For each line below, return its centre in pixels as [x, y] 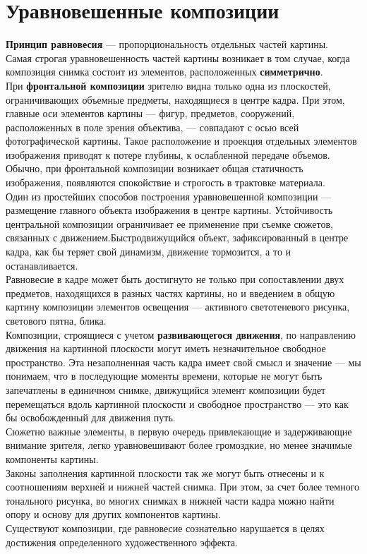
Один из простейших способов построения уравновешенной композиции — [169, 196]
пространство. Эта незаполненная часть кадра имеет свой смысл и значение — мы [183, 362]
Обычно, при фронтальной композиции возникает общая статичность [155, 168]
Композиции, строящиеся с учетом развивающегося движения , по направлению [181, 334]
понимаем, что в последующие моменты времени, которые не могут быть [164, 376]
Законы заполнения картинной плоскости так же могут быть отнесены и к [165, 472]
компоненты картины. [52, 458]
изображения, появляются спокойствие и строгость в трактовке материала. [166, 182]
